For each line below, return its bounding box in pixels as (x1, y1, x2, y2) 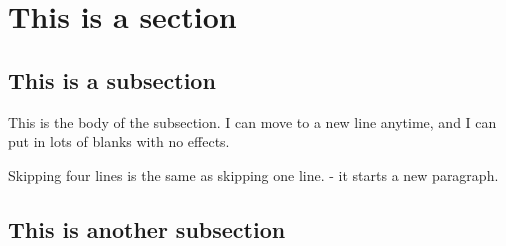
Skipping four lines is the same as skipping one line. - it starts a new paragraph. (8, 164, 499, 185)
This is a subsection (8, 64, 216, 95)
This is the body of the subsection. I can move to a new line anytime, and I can (8, 111, 497, 132)
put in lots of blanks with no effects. (8, 131, 230, 152)
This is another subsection (8, 213, 286, 244)
